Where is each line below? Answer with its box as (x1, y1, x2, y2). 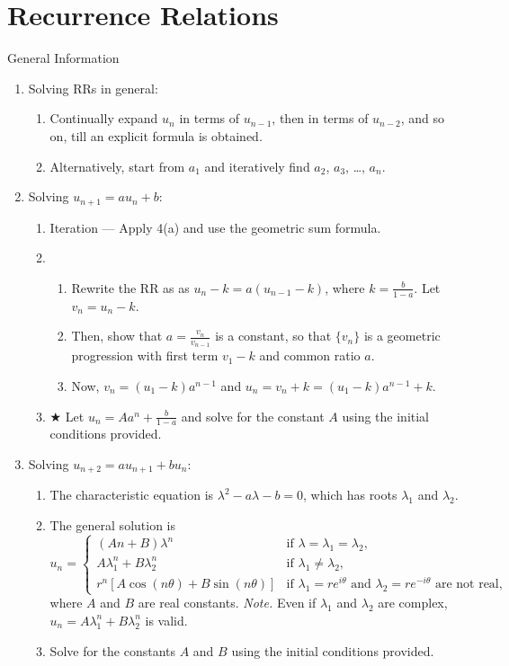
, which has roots (303, 485, 397, 504)
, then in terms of (272, 109, 369, 128)
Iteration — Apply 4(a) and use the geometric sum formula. (49, 218, 381, 236)
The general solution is (49, 516, 176, 535)
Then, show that (71, 326, 163, 345)
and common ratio (259, 346, 361, 365)
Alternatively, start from (49, 156, 185, 175)
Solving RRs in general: (28, 78, 158, 97)
